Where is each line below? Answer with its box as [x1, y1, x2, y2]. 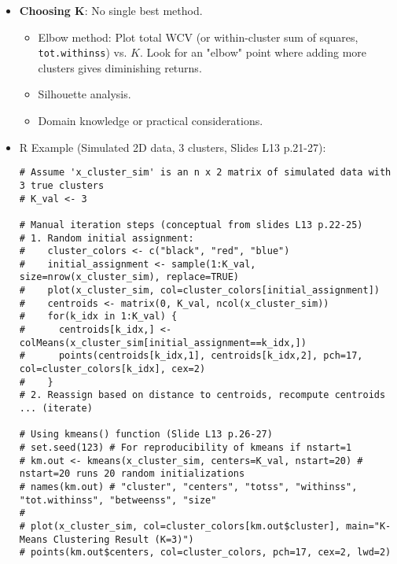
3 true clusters [19, 179, 105, 191]
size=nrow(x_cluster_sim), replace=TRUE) [19, 271, 239, 283]
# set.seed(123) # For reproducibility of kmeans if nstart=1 [19, 442, 352, 453]
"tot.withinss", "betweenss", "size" [19, 494, 217, 506]
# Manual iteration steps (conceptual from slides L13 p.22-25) [19, 219, 363, 230]
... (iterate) [19, 403, 93, 415]
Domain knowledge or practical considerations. [38, 112, 263, 129]
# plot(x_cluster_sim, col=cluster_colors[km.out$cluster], [19, 520, 340, 532]
